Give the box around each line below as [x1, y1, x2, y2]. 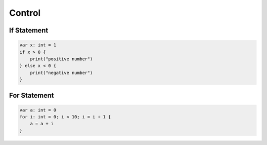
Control [9, 7, 41, 18]
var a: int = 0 [19, 107, 56, 113]
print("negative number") [30, 70, 93, 75]
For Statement [9, 91, 54, 100]
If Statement [9, 26, 48, 35]
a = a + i [30, 121, 54, 127]
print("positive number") [30, 56, 93, 62]
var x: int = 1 [19, 42, 56, 48]
